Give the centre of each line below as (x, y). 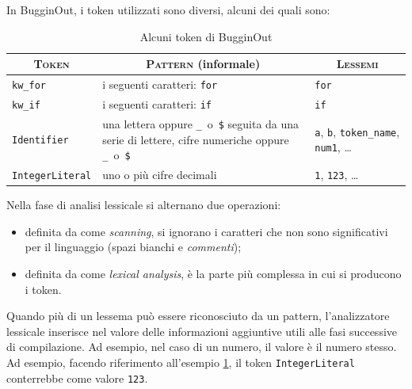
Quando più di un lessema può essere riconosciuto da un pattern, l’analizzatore (198, 316)
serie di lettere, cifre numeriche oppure (196, 139)
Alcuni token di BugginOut (206, 36)
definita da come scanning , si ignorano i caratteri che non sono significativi (206, 231)
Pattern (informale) (203, 64)
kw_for (29, 86)
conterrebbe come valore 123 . (77, 378)
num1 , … (333, 147)
